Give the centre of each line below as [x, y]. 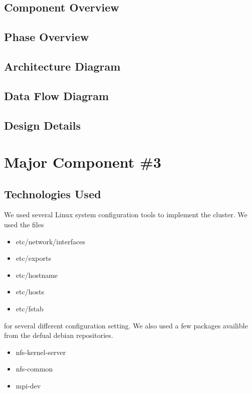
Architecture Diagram [62, 66]
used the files [24, 225]
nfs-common [34, 369]
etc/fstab [30, 309]
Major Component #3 [83, 162]
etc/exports [33, 258]
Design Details [43, 125]
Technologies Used [53, 193]
